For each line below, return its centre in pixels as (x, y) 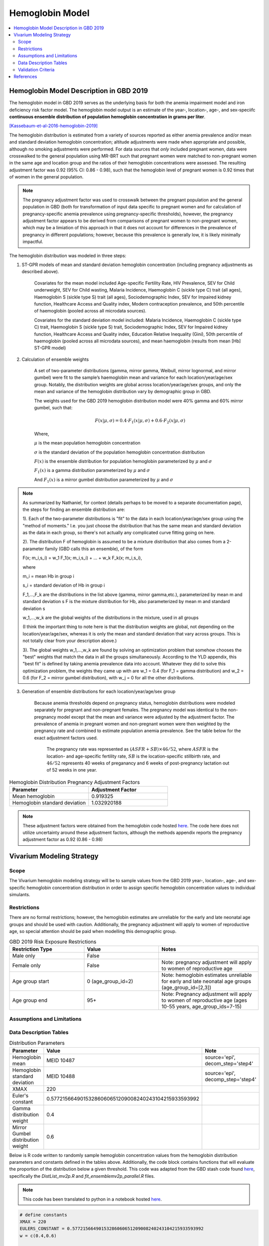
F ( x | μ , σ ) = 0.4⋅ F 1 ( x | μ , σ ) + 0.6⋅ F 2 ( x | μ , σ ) (140, 421)
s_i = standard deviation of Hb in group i (64, 585)
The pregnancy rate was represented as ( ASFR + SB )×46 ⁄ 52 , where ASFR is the (133, 749)
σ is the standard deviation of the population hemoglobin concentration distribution (120, 452)
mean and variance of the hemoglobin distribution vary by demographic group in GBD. (123, 392)
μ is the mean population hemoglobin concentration (87, 443)
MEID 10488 (61, 1076)
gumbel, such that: (53, 408)
